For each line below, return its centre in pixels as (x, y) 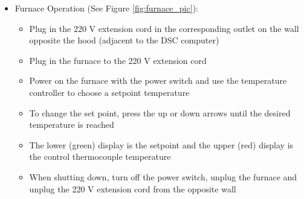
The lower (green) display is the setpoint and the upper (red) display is (161, 144)
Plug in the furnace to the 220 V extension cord (118, 60)
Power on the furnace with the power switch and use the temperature (158, 81)
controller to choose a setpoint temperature (109, 92)
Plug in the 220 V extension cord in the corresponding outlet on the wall (164, 28)
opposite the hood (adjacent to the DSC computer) (124, 40)
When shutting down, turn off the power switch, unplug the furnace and (163, 176)
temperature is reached (72, 125)
